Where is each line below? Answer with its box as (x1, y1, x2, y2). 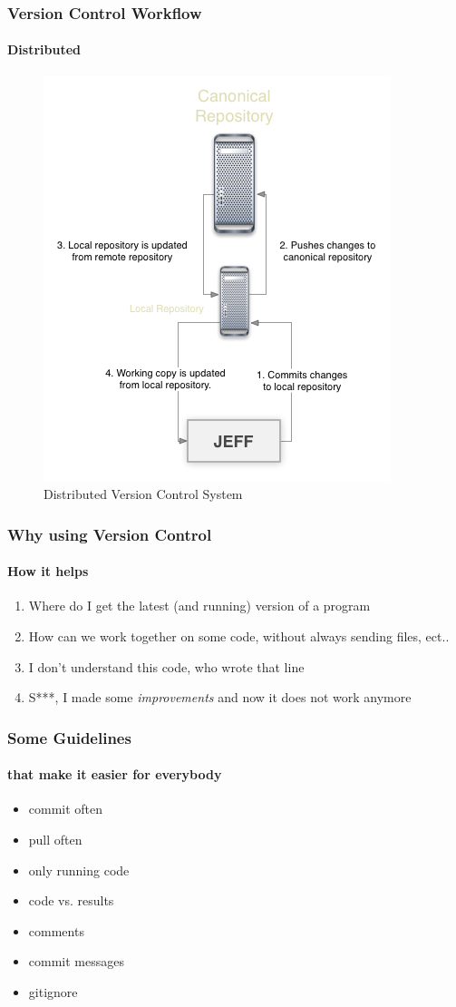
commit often (28, 799, 103, 818)
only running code (28, 860, 130, 879)
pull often (28, 830, 82, 849)
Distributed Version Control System (44, 484, 243, 503)
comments (28, 921, 84, 940)
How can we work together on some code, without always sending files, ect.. (28, 627, 450, 646)
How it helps (7, 562, 89, 581)
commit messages (28, 952, 124, 971)
